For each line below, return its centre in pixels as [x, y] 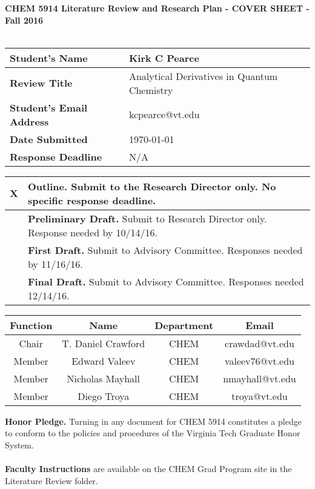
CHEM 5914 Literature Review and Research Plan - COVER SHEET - [157, 8]
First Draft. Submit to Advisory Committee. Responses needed [165, 250]
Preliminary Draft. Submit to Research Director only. [147, 218]
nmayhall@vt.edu [260, 378]
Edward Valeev [104, 361]
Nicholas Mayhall [104, 378]
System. [19, 444]
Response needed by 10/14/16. [93, 232]
